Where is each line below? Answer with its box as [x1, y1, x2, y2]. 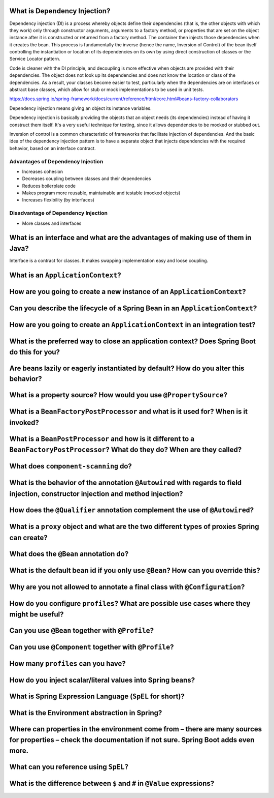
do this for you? [9, 347, 60, 356]
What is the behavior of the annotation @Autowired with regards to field [9, 479, 242, 487]
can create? [9, 533, 48, 542]
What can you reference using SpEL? [9, 762, 129, 771]
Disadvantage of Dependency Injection [9, 210, 108, 217]
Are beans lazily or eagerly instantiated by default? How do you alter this [9, 364, 245, 372]
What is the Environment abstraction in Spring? [9, 708, 162, 717]
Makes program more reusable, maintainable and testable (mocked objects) [22, 190, 181, 196]
